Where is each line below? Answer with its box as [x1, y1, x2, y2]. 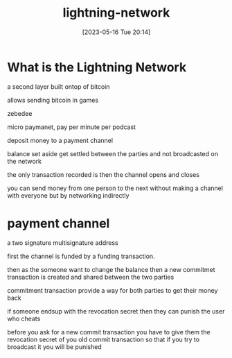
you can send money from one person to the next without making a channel [7, 184, 224, 192]
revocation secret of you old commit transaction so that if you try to [7, 335, 199, 343]
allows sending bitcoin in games [7, 96, 99, 104]
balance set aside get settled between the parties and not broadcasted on [7, 149, 218, 157]
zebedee [7, 109, 33, 117]
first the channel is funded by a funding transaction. [7, 252, 155, 260]
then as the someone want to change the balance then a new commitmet [7, 265, 215, 273]
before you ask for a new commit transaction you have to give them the [7, 327, 211, 336]
